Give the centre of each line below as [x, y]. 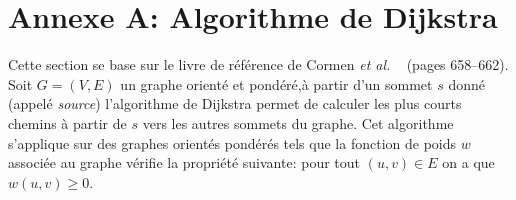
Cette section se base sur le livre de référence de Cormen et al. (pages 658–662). [258, 64]
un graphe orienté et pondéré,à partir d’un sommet [276, 83]
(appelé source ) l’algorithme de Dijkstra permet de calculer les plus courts [235, 103]
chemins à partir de [67, 122]
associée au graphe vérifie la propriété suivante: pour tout [184, 162]
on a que [468, 162]
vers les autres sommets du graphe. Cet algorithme [298, 122]
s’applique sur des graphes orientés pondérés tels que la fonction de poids [232, 142]
